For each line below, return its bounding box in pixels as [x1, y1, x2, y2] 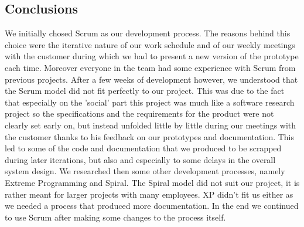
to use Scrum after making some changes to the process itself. [5, 211, 226, 223]
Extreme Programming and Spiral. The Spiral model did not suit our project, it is [5, 176, 300, 188]
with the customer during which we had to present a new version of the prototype [5, 50, 299, 62]
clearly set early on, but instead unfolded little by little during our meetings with [5, 118, 296, 131]
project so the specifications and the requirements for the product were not [5, 107, 274, 120]
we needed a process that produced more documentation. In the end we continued [5, 199, 299, 212]
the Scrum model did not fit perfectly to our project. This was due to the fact [5, 84, 285, 97]
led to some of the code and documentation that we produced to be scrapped [5, 142, 282, 154]
